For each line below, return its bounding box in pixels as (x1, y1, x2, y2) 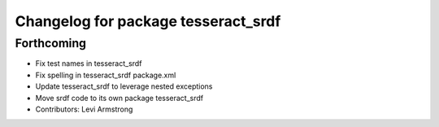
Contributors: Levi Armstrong (35, 104, 133, 114)
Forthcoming (15, 36, 87, 50)
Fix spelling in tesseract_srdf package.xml (35, 70, 176, 80)
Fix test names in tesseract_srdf (35, 59, 142, 68)
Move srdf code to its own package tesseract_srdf (35, 93, 204, 103)
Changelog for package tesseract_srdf (15, 12, 281, 30)
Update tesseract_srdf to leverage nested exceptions (35, 81, 213, 91)
